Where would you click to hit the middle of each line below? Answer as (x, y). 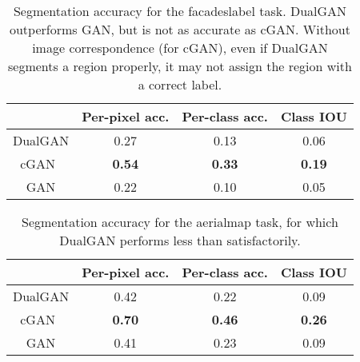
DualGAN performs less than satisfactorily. (180, 240)
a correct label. (180, 84)
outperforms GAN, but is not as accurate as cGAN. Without (180, 29)
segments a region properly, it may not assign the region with (180, 66)
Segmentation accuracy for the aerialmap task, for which (180, 222)
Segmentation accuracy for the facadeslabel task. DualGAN (180, 11)
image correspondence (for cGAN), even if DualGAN (180, 48)
